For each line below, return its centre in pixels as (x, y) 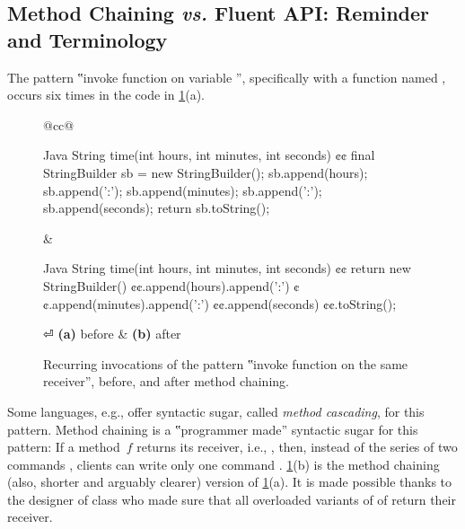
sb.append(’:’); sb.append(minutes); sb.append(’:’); (183, 190)
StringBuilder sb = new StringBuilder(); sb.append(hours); (206, 172)
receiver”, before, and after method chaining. (166, 381)
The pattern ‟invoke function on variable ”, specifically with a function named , (227, 77)
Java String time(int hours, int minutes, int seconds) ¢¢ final (209, 155)
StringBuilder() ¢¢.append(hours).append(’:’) (167, 285)
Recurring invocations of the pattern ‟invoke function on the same (226, 363)
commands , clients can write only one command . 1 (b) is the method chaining (224, 464)
